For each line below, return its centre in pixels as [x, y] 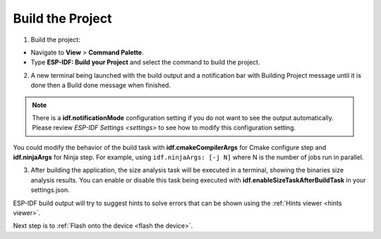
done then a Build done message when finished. [101, 86]
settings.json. [50, 190]
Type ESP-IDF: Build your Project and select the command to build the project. [145, 62]
